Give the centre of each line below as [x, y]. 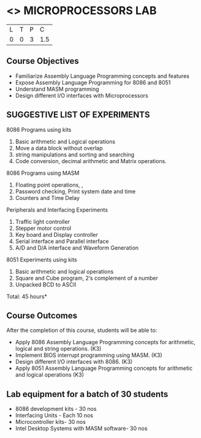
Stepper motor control [43, 228]
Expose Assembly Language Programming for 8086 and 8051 [93, 82]
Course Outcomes [42, 316]
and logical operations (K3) [50, 375]
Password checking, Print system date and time [75, 191]
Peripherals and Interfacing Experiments [57, 210]
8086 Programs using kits [39, 129]
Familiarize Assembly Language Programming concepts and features [102, 76]
